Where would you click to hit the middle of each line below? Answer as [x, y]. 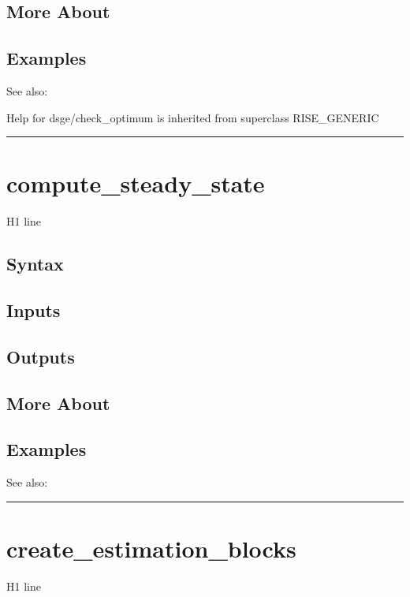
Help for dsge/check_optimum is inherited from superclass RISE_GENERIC [193, 117]
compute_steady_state [136, 183]
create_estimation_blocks [151, 548]
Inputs [34, 310]
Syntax [35, 264]
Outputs [41, 356]
